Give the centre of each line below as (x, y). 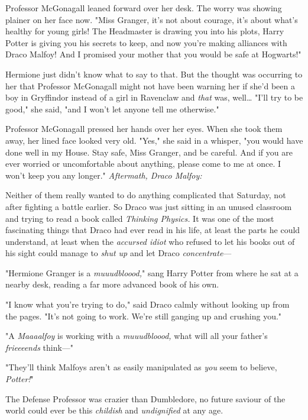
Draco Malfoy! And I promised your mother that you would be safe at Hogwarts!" (153, 54)
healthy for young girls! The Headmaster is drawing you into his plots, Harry (145, 31)
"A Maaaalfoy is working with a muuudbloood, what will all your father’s (137, 336)
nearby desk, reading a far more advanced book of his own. (112, 284)
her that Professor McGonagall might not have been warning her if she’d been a (150, 85)
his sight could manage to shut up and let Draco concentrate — (119, 253)
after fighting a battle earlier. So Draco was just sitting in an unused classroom (149, 206)
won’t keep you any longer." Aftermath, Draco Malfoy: (104, 175)
